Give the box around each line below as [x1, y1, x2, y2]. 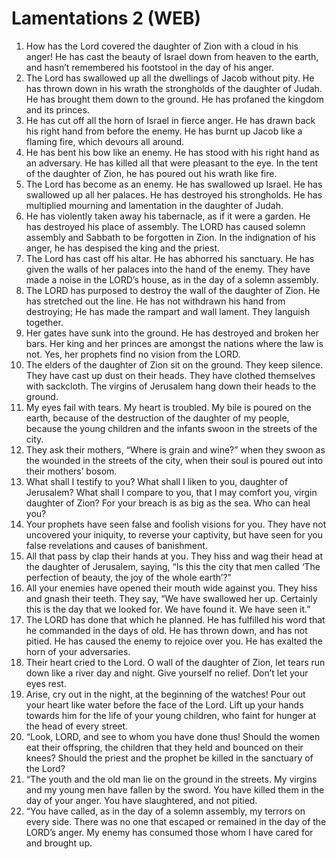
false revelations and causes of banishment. [25, 539, 208, 551]
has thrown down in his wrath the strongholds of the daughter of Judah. [25, 82, 323, 94]
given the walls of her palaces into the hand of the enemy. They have [25, 263, 311, 275]
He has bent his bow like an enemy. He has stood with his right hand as [25, 146, 320, 158]
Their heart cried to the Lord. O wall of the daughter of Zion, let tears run [25, 656, 326, 668]
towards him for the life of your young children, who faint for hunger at [25, 709, 317, 721]
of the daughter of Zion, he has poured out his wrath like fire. [25, 167, 278, 179]
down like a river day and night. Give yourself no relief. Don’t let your [25, 667, 309, 679]
